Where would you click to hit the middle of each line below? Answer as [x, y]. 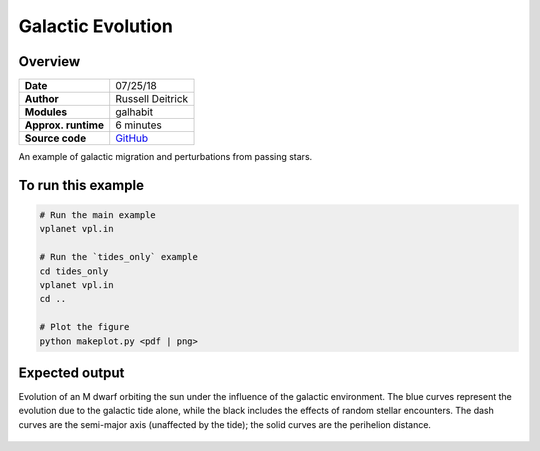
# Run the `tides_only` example [119, 257]
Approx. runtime [64, 125]
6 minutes [138, 125]
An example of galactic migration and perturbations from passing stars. [165, 157]
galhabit [134, 112]
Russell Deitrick [152, 99]
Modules [46, 112]
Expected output [71, 372]
